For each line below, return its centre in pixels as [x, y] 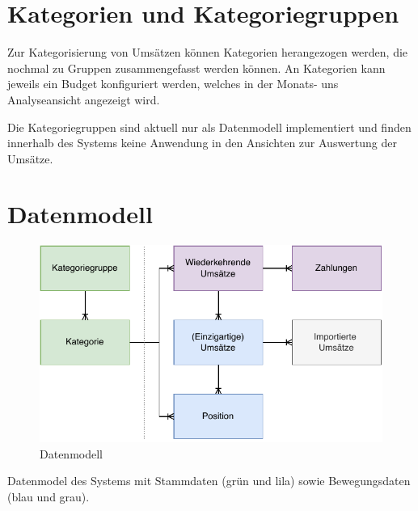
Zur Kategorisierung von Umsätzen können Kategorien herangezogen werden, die [208, 52]
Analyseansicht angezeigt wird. [84, 99]
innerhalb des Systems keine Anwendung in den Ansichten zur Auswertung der [202, 143]
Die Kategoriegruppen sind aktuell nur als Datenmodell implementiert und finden [209, 127]
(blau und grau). [49, 497]
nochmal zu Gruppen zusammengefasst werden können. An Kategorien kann [196, 68]
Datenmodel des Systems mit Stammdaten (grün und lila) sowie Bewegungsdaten [209, 481]
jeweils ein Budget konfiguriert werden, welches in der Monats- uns [173, 84]
